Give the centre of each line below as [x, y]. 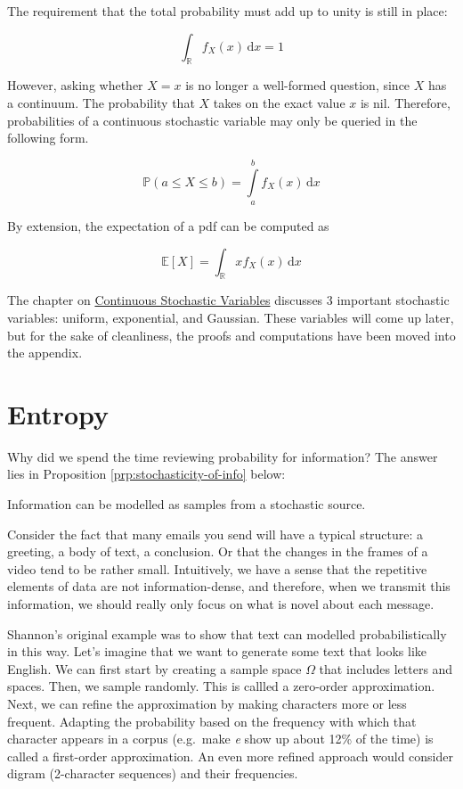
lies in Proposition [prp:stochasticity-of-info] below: [146, 474]
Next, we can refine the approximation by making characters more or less [207, 703]
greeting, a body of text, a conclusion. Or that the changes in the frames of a [218, 551]
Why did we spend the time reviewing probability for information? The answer [223, 456]
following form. [48, 138]
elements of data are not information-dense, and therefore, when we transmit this [229, 586]
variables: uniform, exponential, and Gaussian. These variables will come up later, [231, 317]
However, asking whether [75, 85]
